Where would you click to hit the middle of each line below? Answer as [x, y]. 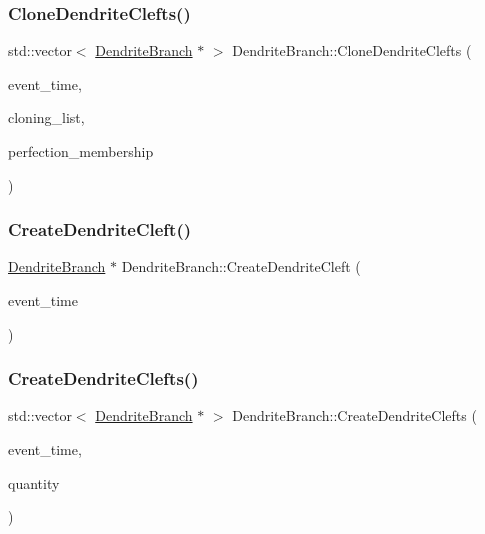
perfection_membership [81, 151]
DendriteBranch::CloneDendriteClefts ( [352, 50]
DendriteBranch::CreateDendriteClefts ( [354, 415]
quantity [34, 482]
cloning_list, [46, 117]
